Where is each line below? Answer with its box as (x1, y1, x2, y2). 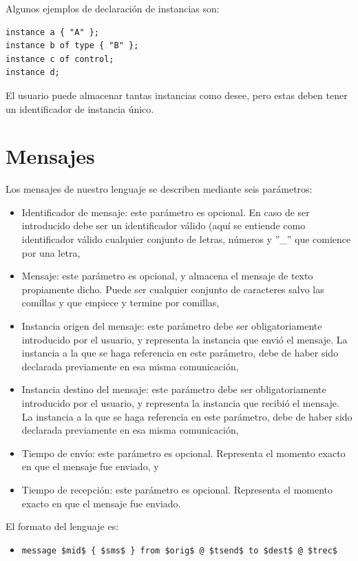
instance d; (6, 67, 60, 78)
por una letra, (21, 245, 81, 260)
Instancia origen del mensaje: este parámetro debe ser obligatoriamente (21, 319, 322, 333)
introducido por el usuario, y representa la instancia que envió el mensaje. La (21, 332, 348, 346)
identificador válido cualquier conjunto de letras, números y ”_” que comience (21, 232, 351, 246)
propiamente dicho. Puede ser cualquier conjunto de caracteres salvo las (21, 282, 324, 296)
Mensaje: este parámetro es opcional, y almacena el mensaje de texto (21, 268, 313, 283)
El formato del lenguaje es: (6, 519, 119, 533)
